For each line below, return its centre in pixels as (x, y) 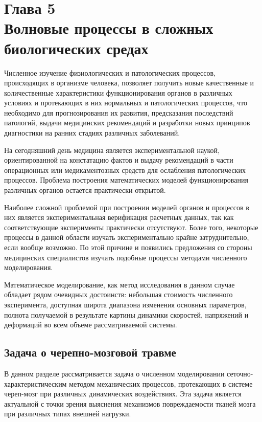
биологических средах (76, 48)
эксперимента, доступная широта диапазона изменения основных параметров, (125, 304)
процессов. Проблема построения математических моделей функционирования (126, 180)
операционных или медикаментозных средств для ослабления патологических (125, 170)
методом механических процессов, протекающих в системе (161, 383)
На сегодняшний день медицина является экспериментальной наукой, (112, 150)
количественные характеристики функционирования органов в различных (118, 92)
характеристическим (35, 383)
